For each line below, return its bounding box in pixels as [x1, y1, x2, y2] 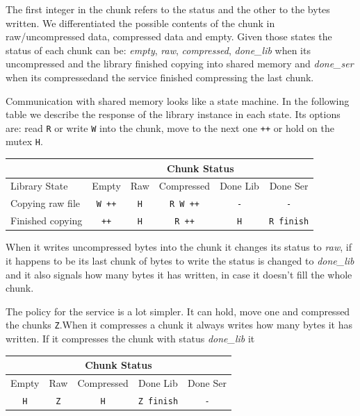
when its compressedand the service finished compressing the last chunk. [6, 69, 314, 84]
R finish [268, 217, 309, 227]
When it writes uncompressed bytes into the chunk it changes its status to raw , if [6, 240, 352, 254]
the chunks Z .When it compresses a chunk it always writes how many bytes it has [6, 317, 352, 332]
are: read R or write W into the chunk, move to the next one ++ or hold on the [6, 120, 334, 135]
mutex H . [6, 134, 43, 149]
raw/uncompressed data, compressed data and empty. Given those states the [6, 29, 332, 44]
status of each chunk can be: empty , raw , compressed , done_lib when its [6, 42, 311, 57]
